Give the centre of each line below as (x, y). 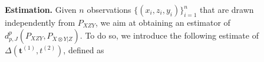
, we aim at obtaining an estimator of (163, 22)
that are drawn (227, 9)
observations (109, 9)
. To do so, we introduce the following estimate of (169, 35)
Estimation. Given (41, 9)
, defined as (84, 49)
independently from (40, 22)
